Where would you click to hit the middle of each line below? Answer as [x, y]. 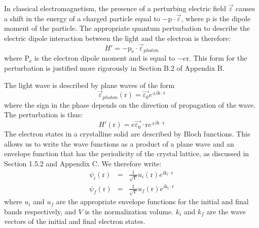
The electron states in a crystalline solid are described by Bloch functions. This [127, 134]
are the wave [226, 211]
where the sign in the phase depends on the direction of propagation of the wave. [130, 104]
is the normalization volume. [129, 211]
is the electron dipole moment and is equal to [105, 58]
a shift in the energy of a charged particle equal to [82, 18]
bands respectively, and [40, 211]
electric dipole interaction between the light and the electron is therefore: [118, 38]
